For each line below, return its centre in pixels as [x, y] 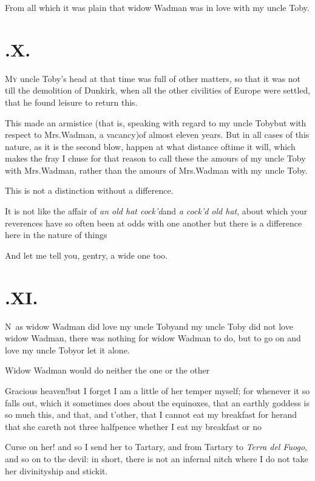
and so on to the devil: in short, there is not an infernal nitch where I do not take [157, 458]
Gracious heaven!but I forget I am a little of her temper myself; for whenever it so [157, 390]
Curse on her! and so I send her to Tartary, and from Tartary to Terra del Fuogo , [156, 447]
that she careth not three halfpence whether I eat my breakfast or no [134, 426]
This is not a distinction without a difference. [89, 190]
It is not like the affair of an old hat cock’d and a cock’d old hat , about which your [156, 211]
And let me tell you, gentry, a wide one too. [86, 255]
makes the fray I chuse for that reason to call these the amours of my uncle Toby [155, 158]
